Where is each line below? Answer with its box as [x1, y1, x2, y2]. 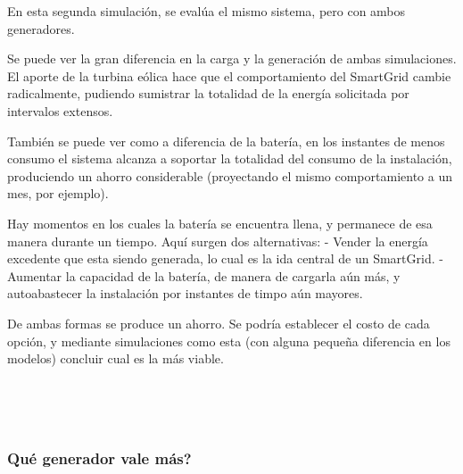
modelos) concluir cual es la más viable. [7, 349, 224, 368]
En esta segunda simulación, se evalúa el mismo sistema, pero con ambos [7, 2, 406, 20]
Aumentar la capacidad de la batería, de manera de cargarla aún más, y [7, 266, 401, 285]
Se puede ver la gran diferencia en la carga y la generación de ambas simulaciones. [7, 49, 457, 68]
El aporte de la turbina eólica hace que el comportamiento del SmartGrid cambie [7, 66, 451, 85]
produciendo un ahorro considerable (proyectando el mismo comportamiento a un [7, 166, 452, 185]
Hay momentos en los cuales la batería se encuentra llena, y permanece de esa [7, 213, 433, 232]
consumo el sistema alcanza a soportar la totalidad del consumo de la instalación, [7, 149, 452, 168]
